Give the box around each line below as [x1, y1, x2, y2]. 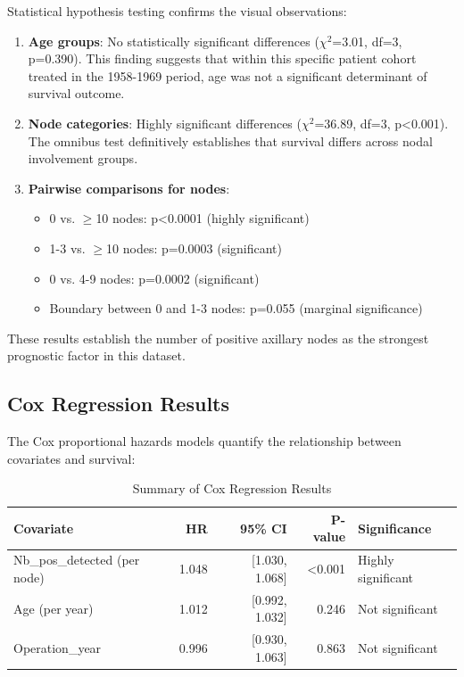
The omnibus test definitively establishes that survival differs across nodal [28, 131, 433, 150]
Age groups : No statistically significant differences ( [28, 31, 319, 50]
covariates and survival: [7, 449, 136, 467]
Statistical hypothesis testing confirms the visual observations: [7, 2, 347, 20]
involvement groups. [28, 149, 138, 168]
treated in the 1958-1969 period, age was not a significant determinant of [28, 66, 427, 85]
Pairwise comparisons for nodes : [28, 178, 230, 197]
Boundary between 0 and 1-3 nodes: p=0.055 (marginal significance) [49, 299, 423, 318]
